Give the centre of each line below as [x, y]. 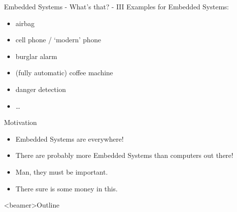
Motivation [20, 122]
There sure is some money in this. [67, 188]
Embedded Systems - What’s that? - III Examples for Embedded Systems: [117, 6]
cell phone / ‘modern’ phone [58, 40]
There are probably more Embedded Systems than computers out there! [124, 155]
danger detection [41, 89]
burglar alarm [36, 56]
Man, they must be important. [62, 171]
